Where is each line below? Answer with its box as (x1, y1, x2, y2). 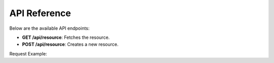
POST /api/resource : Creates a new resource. (22, 41, 119, 47)
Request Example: (9, 50, 48, 56)
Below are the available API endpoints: (9, 25, 90, 31)
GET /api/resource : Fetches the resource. (22, 34, 110, 40)
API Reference (9, 8, 71, 19)
